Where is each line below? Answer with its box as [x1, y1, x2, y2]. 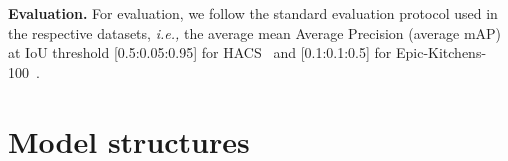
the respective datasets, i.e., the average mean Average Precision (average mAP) [8, 22, 502, 43]
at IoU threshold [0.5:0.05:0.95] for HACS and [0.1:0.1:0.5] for [8, 42, 392, 63]
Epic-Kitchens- [395, 42, 487, 63]
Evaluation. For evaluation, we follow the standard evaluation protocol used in [8, 3, 498, 23]
